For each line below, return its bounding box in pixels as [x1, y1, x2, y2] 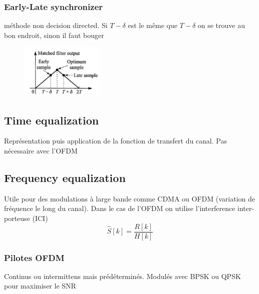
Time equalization [4, 112, 99, 127]
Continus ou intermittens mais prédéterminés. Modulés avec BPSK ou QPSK [4, 270, 241, 281]
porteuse [4, 213, 30, 223]
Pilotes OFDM [4, 251, 65, 263]
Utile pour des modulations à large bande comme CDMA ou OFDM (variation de [4, 193, 255, 203]
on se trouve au [197, 20, 245, 30]
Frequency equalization [4, 170, 126, 185]
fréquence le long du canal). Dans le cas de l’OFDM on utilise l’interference [4, 203, 235, 213]
